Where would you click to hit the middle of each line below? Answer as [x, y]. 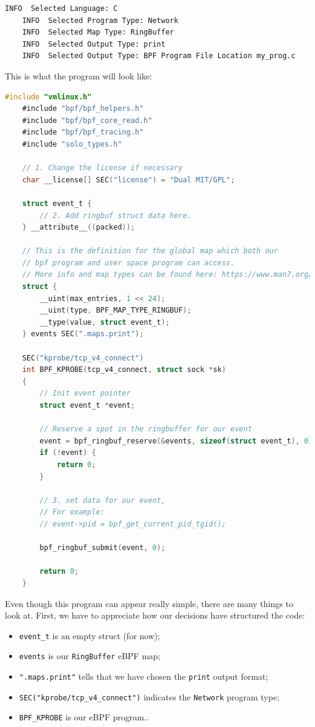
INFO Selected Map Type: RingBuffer [98, 32]
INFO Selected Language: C [61, 8]
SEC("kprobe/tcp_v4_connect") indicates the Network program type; [149, 696]
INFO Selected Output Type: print [94, 44]
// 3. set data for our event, [102, 500]
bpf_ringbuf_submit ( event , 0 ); [102, 548]
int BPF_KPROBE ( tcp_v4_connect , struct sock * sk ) [124, 370]
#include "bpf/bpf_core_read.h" [87, 120]
